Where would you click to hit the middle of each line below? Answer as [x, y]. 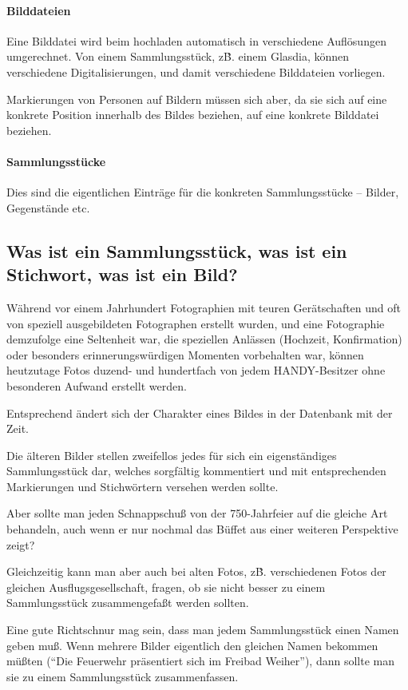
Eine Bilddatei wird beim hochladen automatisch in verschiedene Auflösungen [196, 40]
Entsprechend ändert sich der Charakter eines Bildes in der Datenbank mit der [200, 412]
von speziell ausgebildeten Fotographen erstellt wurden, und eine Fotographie [196, 323]
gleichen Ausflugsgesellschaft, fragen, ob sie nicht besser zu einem [166, 587]
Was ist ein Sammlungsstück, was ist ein [177, 250]
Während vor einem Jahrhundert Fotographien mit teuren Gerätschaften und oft [204, 307]
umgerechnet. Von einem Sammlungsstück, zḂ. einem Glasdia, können [178, 56]
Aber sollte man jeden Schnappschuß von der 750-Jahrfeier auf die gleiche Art [197, 513]
